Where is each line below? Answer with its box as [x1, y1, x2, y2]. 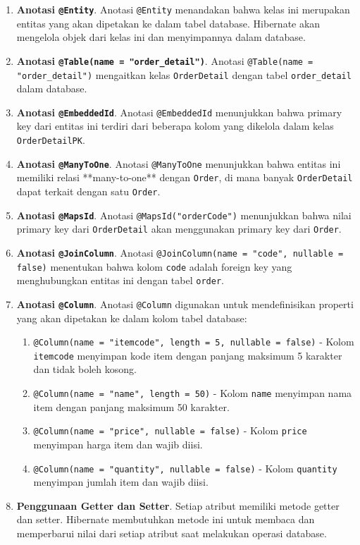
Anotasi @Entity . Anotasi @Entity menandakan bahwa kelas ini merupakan [16, 2, 350, 16]
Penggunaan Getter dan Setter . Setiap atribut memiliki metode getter [16, 498, 340, 513]
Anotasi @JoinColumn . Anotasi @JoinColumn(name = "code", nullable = [16, 245, 344, 259]
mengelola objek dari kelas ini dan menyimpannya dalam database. [16, 30, 306, 44]
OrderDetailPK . [16, 133, 85, 147]
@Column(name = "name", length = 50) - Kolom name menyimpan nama [33, 386, 352, 400]
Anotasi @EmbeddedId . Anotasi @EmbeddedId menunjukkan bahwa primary [16, 104, 342, 119]
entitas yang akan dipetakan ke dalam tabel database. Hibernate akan [16, 16, 321, 30]
